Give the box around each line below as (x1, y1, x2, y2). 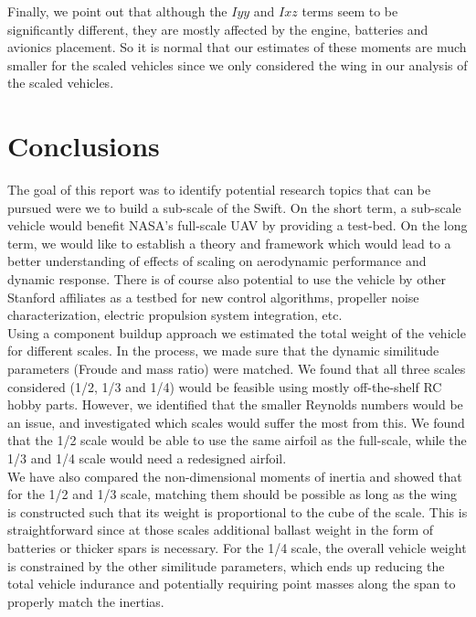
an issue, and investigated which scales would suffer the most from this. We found (7, 412, 465, 431)
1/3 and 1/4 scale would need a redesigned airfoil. (7, 449, 287, 467)
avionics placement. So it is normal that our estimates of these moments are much (7, 37, 467, 57)
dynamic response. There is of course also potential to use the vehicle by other (7, 270, 447, 289)
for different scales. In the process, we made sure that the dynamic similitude (7, 341, 439, 360)
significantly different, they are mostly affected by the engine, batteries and (7, 19, 428, 38)
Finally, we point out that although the (7, 2, 227, 20)
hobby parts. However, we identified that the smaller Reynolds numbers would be (7, 395, 463, 414)
